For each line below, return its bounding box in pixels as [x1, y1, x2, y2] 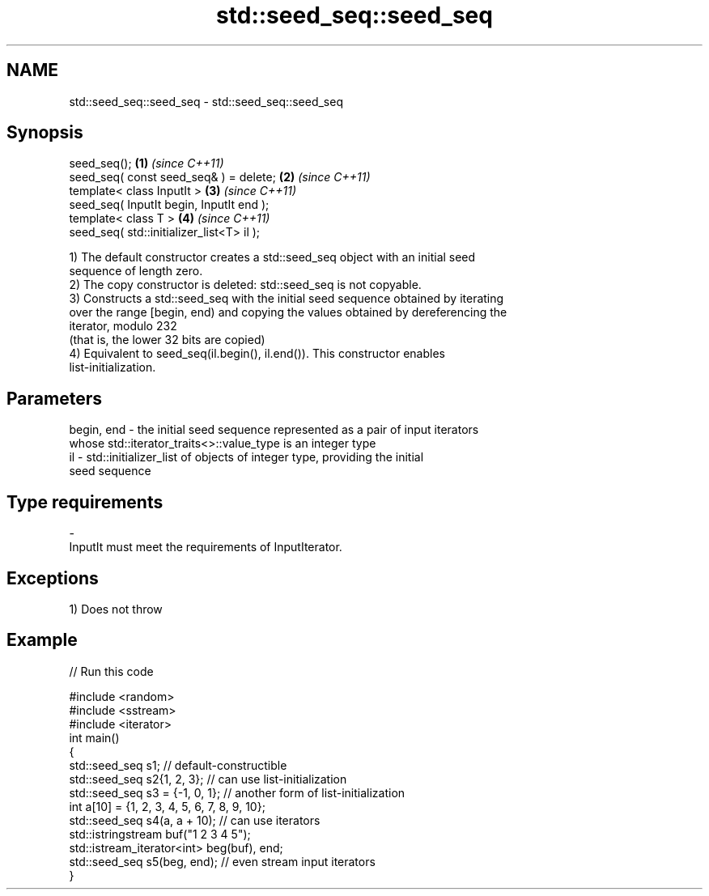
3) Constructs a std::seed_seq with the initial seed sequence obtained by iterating [69, 291, 504, 306]
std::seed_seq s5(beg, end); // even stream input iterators [69, 854, 376, 868]
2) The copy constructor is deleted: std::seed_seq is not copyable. [69, 278, 422, 292]
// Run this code [69, 664, 154, 678]
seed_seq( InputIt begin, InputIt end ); [69, 197, 270, 212]
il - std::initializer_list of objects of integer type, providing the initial [69, 450, 424, 465]
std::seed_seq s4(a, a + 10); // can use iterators [69, 813, 321, 827]
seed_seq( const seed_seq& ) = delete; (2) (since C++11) [69, 170, 371, 185]
